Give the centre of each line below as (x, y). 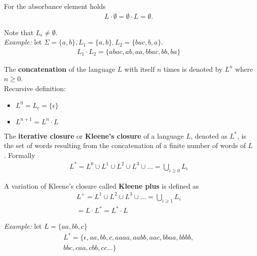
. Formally (20, 155)
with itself (140, 69)
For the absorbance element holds (55, 6)
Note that (19, 32)
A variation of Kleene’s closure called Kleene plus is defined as (102, 185)
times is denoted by (193, 69)
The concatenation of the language (60, 69)
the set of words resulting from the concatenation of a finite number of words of (125, 145)
